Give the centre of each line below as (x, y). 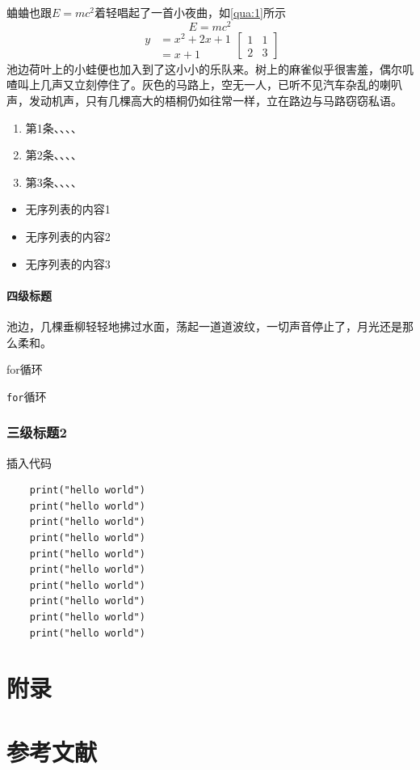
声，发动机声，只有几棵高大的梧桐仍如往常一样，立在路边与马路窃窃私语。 (204, 100)
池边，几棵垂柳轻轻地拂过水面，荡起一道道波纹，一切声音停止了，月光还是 (204, 326)
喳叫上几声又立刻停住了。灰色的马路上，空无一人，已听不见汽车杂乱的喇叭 (204, 85)
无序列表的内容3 (68, 263)
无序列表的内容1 (68, 209)
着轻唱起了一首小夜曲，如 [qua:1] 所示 (190, 12)
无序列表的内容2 (68, 236)
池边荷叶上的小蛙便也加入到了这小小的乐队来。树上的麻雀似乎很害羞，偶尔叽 (210, 68)
